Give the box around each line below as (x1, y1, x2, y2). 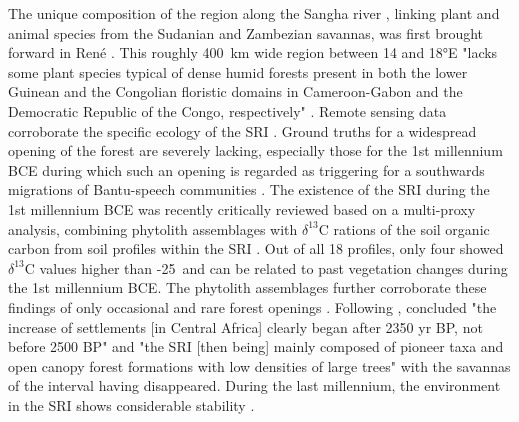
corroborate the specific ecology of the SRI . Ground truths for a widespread (8, 120, 477, 141)
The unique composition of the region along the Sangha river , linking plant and (8, 3, 500, 23)
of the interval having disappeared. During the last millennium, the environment (8, 375, 501, 396)
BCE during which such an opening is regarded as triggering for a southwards (8, 159, 485, 180)
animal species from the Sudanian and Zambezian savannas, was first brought (8, 22, 484, 43)
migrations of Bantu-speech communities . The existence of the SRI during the (8, 179, 490, 200)
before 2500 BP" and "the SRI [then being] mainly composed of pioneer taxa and (8, 336, 504, 357)
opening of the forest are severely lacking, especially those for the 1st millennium (8, 140, 503, 161)
